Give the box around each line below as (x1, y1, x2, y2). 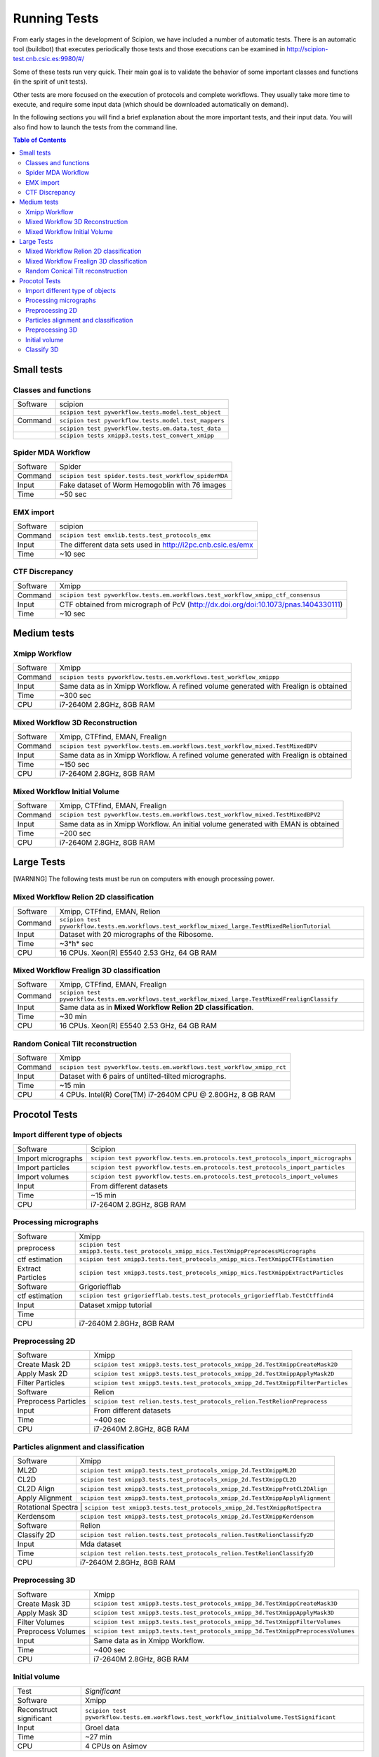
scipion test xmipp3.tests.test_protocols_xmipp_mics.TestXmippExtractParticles (79, 1269, 344, 1277)
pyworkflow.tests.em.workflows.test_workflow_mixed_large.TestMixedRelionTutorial (59, 922, 331, 930)
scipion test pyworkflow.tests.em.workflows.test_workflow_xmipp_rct (59, 1063, 287, 1071)
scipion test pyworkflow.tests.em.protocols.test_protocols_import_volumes (90, 1173, 338, 1181)
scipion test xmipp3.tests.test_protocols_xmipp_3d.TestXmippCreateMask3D (93, 1600, 338, 1607)
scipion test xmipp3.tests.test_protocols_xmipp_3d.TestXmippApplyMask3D (93, 1609, 335, 1616)
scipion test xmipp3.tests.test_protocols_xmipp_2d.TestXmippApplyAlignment (79, 1494, 331, 1502)
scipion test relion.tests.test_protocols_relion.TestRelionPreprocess (93, 1397, 328, 1405)
